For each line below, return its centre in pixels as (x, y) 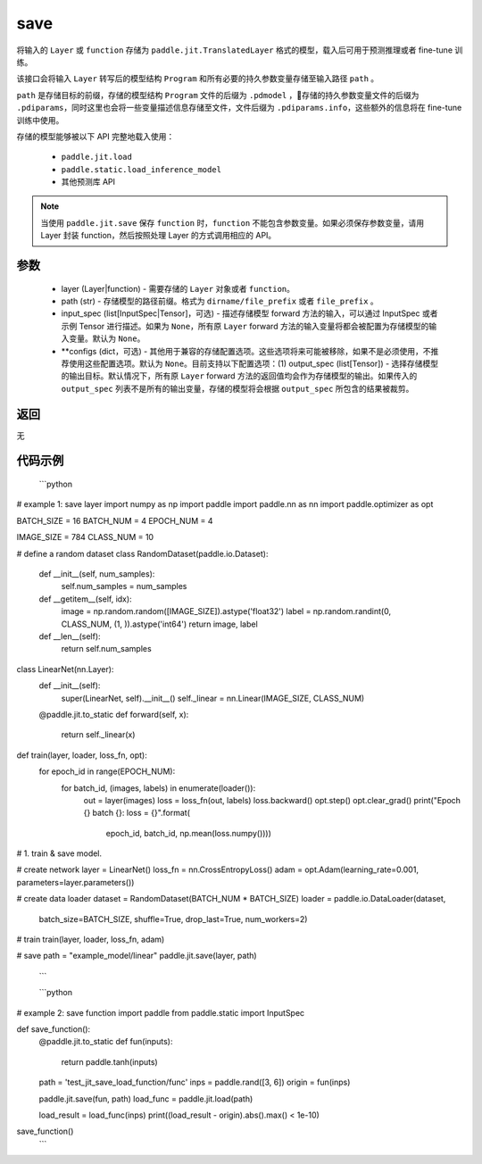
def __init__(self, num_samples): (97, 574)
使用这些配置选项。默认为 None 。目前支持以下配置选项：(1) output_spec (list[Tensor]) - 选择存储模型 (253, 363)
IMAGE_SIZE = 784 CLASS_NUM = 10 (85, 537)
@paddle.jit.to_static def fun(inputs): (106, 1042)
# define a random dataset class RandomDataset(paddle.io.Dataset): (142, 553)
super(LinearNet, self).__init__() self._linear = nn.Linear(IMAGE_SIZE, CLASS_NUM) (213, 698)
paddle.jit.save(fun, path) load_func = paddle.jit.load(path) (146, 1099)
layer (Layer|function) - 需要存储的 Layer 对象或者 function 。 (178, 288)
